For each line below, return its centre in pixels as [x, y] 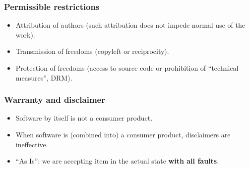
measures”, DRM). [44, 77]
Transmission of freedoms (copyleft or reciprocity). [92, 51]
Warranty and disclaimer [55, 100]
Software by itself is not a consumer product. [84, 118]
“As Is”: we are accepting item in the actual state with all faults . [117, 161]
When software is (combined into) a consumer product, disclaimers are [123, 134]
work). [25, 34]
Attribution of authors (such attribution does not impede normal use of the [130, 25]
